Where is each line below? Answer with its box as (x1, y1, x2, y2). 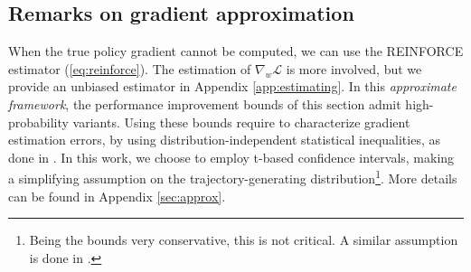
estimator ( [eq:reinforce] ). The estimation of (8, 59, 251, 78)
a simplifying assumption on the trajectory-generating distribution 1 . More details (8, 166, 457, 188)
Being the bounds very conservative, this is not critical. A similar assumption (29, 230, 458, 249)
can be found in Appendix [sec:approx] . (8, 186, 226, 205)
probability (8, 112, 69, 131)
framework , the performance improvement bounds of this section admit (8, 94, 401, 113)
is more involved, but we (286, 59, 422, 78)
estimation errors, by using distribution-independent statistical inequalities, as (8, 130, 440, 149)
